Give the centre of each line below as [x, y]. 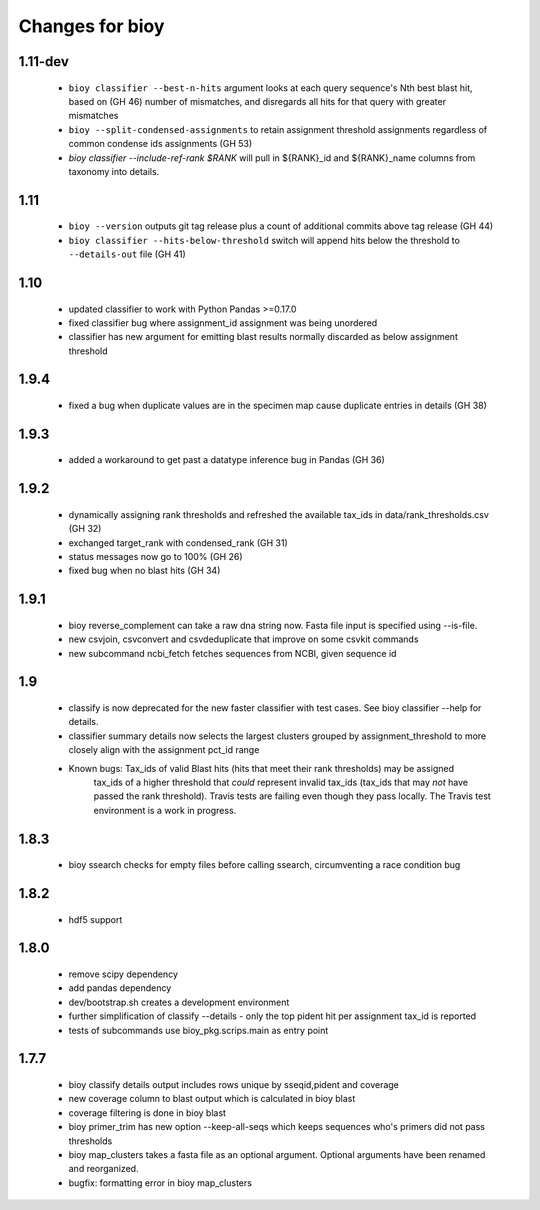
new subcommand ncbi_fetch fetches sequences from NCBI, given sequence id [232, 653]
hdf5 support [95, 919]
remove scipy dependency [123, 974]
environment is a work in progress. [165, 810]
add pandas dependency [120, 988]
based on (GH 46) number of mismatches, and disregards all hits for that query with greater [257, 101]
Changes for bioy [91, 26]
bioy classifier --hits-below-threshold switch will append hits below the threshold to [264, 240]
